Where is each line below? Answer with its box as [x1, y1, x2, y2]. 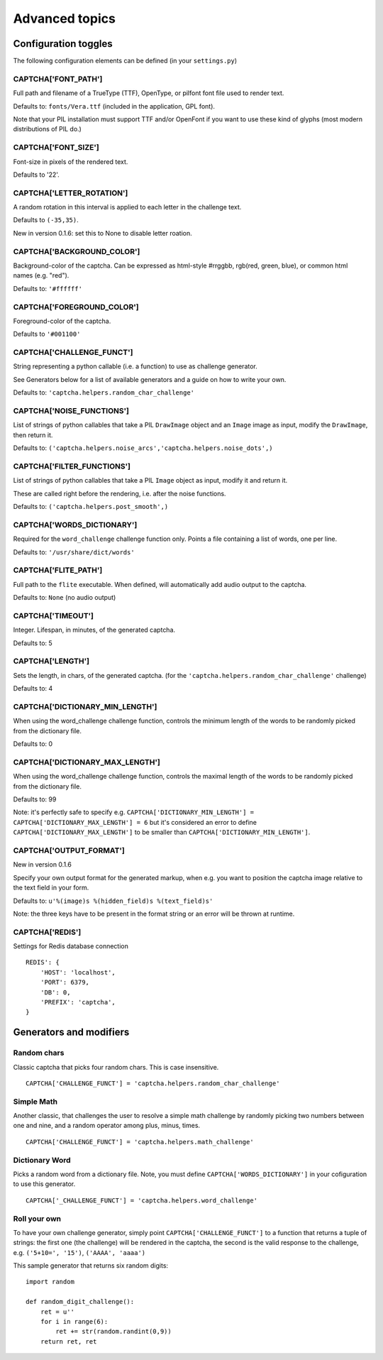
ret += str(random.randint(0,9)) [55, 1327, 172, 1336]
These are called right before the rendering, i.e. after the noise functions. [13, 489, 226, 498]
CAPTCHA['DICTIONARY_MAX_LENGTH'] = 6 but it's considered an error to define [13, 818, 257, 826]
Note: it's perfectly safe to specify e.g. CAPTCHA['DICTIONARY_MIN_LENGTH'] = [13, 808, 255, 816]
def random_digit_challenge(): [26, 1298, 135, 1306]
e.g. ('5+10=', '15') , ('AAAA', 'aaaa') [13, 1248, 146, 1256]
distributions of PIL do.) [13, 125, 82, 133]
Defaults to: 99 [13, 795, 57, 804]
